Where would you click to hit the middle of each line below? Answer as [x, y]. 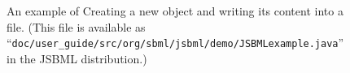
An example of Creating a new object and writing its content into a [175, 11]
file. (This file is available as [76, 26]
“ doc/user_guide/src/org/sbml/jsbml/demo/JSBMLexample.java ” [175, 43]
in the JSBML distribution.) [77, 58]
